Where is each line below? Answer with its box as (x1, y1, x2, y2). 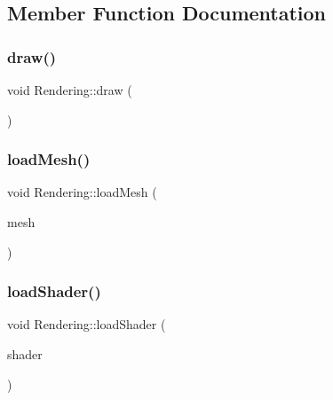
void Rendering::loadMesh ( (7, 183, 157, 201)
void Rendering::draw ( (7, 81, 132, 98)
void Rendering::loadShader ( (7, 315, 166, 333)
